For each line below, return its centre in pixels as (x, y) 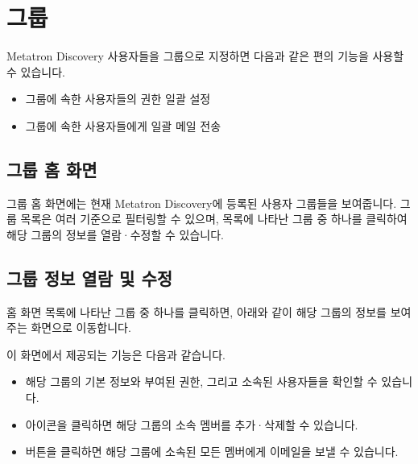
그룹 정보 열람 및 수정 (90, 278)
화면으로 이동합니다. (81, 327)
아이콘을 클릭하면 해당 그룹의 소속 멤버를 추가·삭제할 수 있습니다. (192, 424)
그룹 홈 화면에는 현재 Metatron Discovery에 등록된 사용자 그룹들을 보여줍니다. (202, 203)
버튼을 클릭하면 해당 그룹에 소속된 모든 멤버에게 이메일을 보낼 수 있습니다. (212, 452)
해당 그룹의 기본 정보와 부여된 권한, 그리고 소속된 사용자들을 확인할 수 (201, 381)
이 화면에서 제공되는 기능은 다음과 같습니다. (116, 354)
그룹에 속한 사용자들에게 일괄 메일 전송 (123, 125)
